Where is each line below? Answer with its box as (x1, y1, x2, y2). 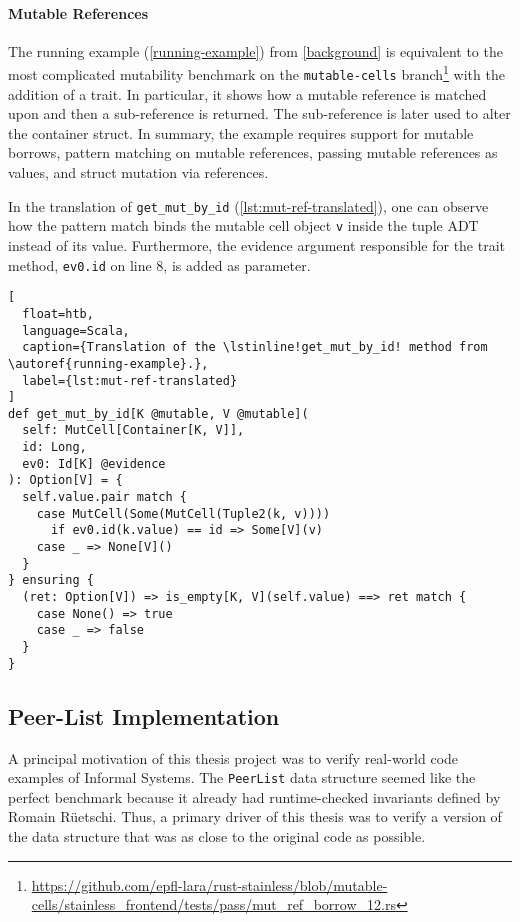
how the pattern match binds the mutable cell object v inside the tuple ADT (8, 215, 479, 236)
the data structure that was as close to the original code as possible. (8, 825, 426, 846)
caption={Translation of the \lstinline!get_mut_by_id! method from (22, 340, 488, 355)
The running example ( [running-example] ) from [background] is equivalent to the (8, 40, 503, 61)
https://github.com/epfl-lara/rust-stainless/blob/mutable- (31, 874, 388, 895)
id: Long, (22, 440, 87, 455)
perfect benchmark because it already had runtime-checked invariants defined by (8, 786, 501, 807)
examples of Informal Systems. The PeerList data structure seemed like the (8, 767, 476, 788)
